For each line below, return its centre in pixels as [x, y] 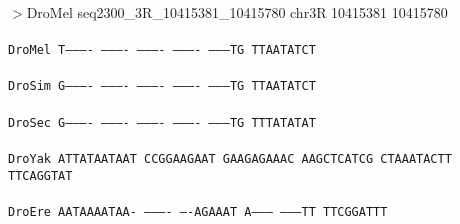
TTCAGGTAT [40, 175]
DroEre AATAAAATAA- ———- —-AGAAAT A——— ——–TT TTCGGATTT [198, 211]
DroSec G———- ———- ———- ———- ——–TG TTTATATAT [162, 122]
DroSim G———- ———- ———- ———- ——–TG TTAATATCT [162, 86]
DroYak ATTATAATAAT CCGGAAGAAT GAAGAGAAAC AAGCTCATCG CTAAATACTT [230, 158]
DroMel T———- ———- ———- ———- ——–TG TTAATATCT [162, 50]
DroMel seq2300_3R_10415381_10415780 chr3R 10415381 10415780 [237, 12]
